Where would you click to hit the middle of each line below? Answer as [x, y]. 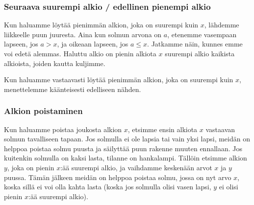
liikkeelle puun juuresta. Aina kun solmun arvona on [83, 34]
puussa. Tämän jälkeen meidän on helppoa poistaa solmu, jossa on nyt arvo [118, 177]
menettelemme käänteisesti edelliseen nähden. [73, 89]
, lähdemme [222, 25]
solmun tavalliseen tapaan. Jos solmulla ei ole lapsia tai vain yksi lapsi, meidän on [127, 139]
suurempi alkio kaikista [200, 53]
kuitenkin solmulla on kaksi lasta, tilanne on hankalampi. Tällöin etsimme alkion [126, 158]
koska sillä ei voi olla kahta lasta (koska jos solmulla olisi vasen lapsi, [108, 187]
